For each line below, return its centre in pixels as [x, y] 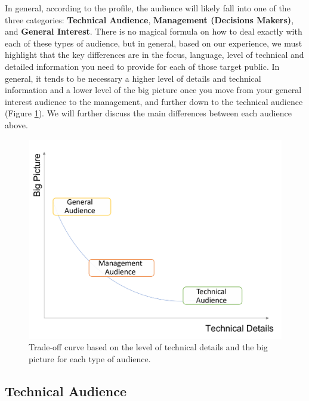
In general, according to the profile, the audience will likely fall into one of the [148, 8]
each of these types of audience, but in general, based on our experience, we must [154, 43]
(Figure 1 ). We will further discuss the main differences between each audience [148, 113]
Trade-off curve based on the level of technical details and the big [148, 347]
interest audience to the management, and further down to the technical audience [154, 101]
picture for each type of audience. [90, 358]
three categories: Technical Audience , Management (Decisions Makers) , [149, 19]
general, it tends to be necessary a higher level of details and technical [133, 78]
